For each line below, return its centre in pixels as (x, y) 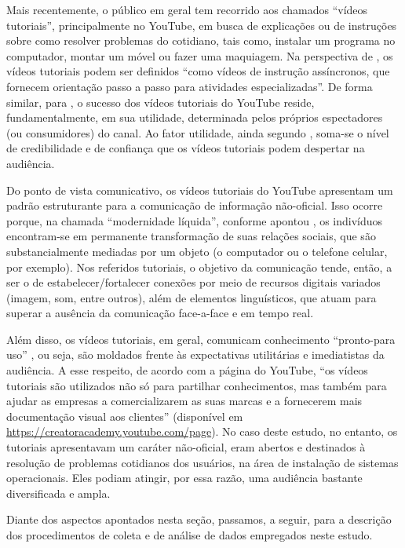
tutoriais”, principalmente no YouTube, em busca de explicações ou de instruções (202, 25)
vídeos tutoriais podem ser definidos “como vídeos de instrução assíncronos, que (198, 71)
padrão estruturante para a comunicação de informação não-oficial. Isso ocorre (195, 205)
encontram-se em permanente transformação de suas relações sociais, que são (191, 236)
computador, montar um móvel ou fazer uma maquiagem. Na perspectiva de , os (200, 55)
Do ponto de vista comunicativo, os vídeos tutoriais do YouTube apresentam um (200, 190)
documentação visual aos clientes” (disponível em (125, 416)
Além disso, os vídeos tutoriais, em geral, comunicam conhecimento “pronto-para (201, 339)
